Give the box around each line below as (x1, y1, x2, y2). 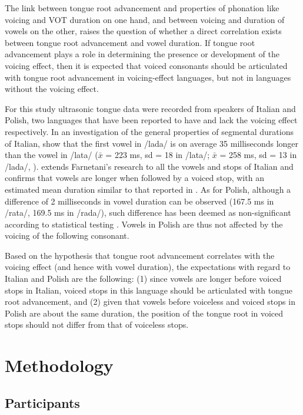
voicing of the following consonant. (5, 229, 129, 242)
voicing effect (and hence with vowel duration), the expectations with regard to (5, 261, 291, 273)
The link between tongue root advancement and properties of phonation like (5, 2, 279, 14)
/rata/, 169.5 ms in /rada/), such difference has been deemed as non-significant (5, 206, 291, 219)
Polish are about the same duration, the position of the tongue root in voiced (5, 307, 284, 319)
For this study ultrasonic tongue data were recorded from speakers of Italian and (5, 102, 296, 114)
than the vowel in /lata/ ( (5, 149, 98, 161)
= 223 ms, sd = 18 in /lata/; (105, 149, 210, 161)
